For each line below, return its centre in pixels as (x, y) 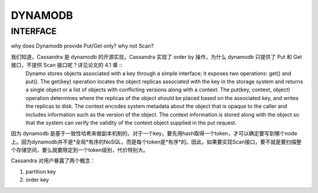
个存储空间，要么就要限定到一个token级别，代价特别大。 (79, 150)
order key (37, 180)
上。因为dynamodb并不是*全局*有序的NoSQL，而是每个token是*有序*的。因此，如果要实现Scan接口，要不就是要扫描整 (156, 142)
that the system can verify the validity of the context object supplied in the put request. (131, 122)
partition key (41, 171)
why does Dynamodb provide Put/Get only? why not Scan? (82, 46)
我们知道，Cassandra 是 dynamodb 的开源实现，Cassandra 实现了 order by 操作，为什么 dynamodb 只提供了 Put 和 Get (157, 56)
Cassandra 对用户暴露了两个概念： (53, 161)
